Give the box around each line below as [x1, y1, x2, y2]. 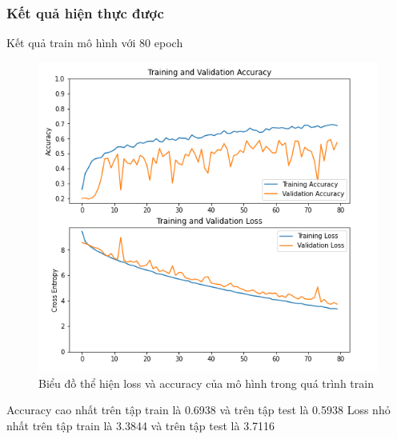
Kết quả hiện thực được [6, 2, 164, 22]
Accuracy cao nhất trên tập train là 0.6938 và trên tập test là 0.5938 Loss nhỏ [6, 401, 391, 418]
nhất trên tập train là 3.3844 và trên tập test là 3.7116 [6, 417, 275, 433]
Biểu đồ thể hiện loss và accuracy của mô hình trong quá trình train [38, 374, 374, 391]
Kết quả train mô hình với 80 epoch [6, 34, 183, 51]
